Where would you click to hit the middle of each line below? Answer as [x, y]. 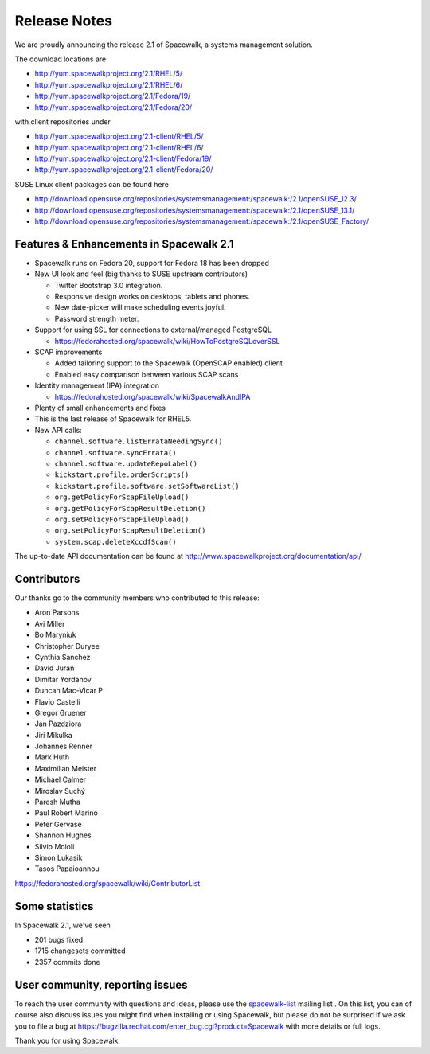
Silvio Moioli [55, 846]
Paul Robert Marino [66, 813]
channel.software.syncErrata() [115, 453]
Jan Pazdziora [58, 724]
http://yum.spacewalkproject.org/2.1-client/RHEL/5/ [119, 136]
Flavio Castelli [58, 701]
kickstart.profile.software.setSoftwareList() [147, 486]
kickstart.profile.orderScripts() [122, 475]
